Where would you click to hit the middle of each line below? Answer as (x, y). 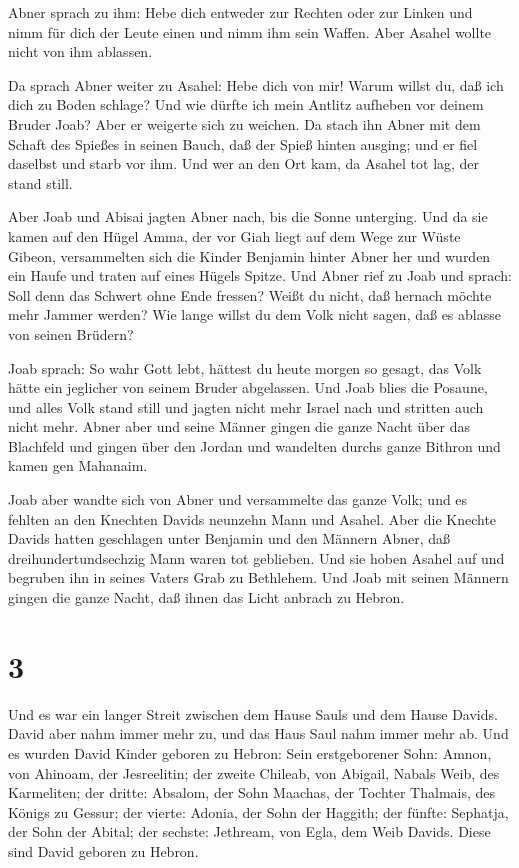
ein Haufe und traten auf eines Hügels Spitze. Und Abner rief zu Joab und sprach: (260, 275)
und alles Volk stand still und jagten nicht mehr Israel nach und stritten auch (246, 406)
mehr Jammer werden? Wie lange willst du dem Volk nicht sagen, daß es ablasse (254, 314)
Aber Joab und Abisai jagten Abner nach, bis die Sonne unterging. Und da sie (248, 216)
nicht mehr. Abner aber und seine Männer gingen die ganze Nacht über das (239, 426)
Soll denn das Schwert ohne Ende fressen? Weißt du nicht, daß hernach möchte (250, 294)
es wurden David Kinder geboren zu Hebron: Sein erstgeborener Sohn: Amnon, (250, 752)
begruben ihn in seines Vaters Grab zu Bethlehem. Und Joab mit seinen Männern (258, 577)
